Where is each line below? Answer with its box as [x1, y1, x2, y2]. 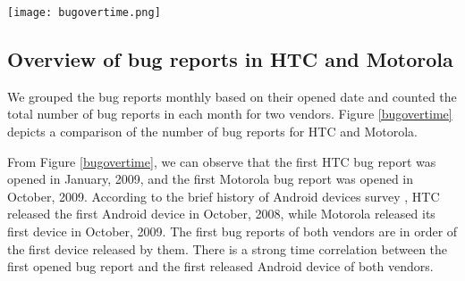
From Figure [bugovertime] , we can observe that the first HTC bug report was [7, 152, 436, 170]
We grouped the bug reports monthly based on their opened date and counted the [7, 87, 457, 105]
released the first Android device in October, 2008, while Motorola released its [7, 204, 435, 223]
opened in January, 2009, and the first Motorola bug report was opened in [7, 169, 414, 188]
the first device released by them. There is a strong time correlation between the [7, 239, 448, 258]
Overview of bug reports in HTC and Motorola [7, 45, 453, 73]
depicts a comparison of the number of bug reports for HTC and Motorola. [7, 122, 418, 141]
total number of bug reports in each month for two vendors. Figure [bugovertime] [7, 104, 452, 123]
